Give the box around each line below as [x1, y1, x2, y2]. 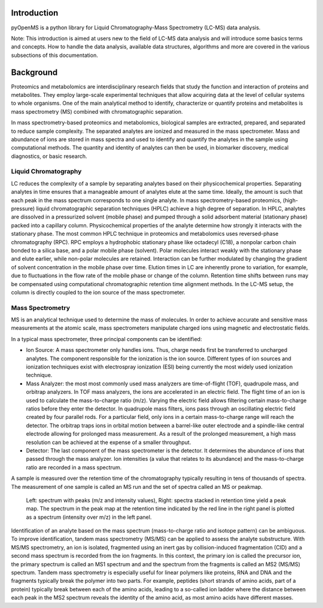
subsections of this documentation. [11, 51, 98, 59]
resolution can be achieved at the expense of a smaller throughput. [26, 439, 191, 446]
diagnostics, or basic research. [11, 153, 87, 160]
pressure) [11, 205, 35, 212]
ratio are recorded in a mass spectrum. [26, 464, 122, 471]
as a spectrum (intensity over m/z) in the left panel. [26, 513, 152, 521]
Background [11, 67, 58, 77]
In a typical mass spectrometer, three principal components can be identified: [11, 335, 202, 342]
